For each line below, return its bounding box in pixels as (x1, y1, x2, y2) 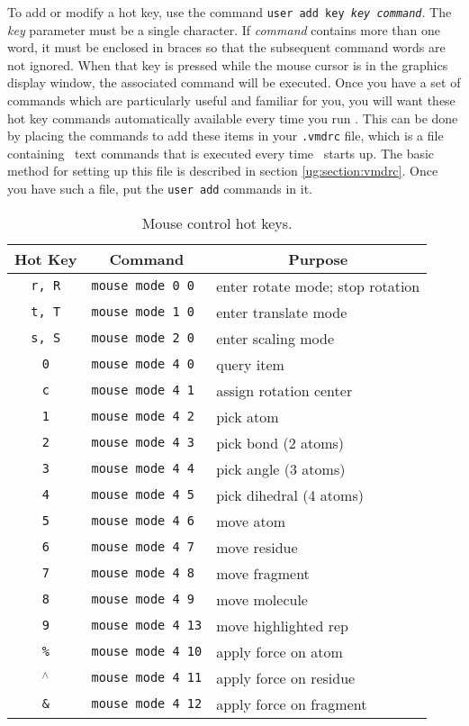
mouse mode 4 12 (91, 696, 203, 712)
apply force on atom (216, 640, 343, 662)
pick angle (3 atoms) (216, 458, 346, 479)
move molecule (216, 588, 308, 610)
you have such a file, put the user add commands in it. (7, 179, 312, 198)
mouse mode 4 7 (91, 540, 195, 555)
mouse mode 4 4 (91, 461, 195, 476)
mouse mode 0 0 (91, 278, 195, 294)
